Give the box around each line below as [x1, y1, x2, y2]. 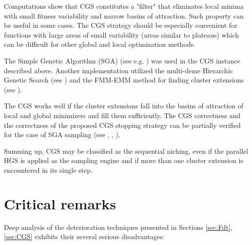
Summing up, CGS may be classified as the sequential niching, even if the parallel [4, 145, 248, 156]
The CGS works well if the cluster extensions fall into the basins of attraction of [4, 101, 244, 111]
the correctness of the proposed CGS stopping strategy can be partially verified [4, 120, 241, 130]
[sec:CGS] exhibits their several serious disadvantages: [4, 231, 165, 242]
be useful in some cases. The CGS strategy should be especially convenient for [4, 20, 237, 30]
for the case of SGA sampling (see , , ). [4, 129, 120, 140]
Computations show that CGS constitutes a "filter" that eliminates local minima [4, 1, 244, 11]
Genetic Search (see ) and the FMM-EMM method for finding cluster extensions [4, 75, 244, 85]
